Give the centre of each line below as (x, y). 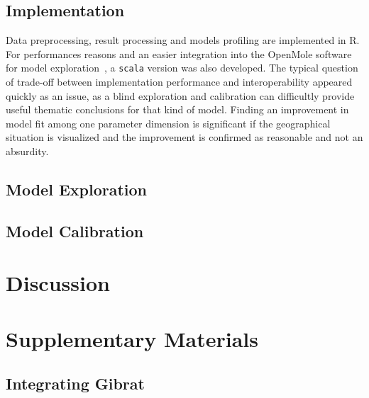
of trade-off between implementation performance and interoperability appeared (179, 82)
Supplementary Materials (132, 338)
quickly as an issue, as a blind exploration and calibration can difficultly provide (180, 95)
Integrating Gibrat (75, 383)
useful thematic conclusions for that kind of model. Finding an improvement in (177, 109)
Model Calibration (75, 231)
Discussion (58, 283)
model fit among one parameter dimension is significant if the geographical (168, 123)
